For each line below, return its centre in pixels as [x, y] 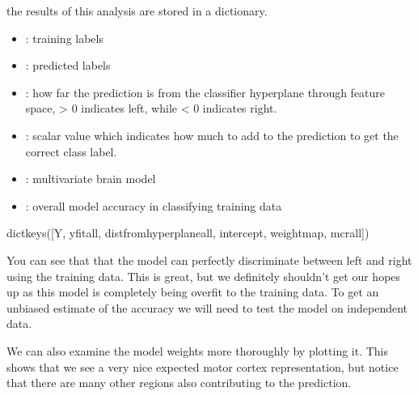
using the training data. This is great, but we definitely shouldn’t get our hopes [204, 276]
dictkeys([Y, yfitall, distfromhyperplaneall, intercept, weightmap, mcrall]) [188, 233]
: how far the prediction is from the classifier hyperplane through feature [205, 92]
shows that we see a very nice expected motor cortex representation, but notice [203, 366]
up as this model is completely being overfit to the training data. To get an [193, 292]
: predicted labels [68, 65]
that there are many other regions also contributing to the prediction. [179, 383]
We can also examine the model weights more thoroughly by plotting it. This [198, 350]
